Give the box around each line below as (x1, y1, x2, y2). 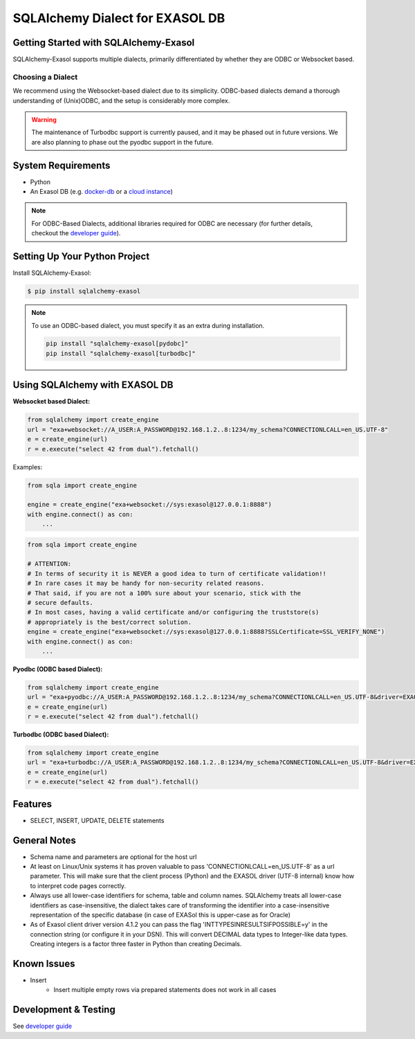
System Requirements (12, 159, 111, 171)
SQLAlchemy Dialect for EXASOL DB (12, 10, 225, 26)
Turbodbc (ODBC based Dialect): (12, 730, 109, 739)
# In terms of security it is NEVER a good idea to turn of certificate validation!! (27, 570, 326, 577)
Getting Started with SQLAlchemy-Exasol (12, 37, 195, 48)
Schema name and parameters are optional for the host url (30, 852, 197, 861)
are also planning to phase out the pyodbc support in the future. (31, 138, 214, 146)
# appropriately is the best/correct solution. (27, 618, 192, 626)
